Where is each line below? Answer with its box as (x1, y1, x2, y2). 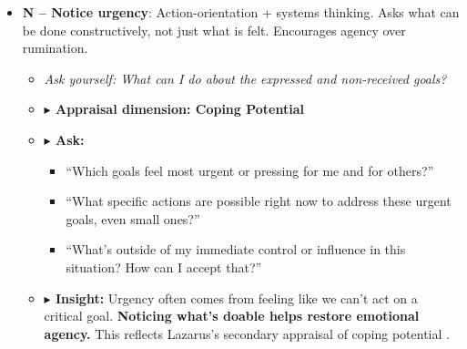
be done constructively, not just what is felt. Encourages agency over (22, 20, 406, 39)
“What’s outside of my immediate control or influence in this (66, 240, 406, 259)
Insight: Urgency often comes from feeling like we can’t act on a (55, 288, 418, 307)
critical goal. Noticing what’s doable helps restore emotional (44, 306, 420, 325)
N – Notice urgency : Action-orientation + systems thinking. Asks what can (22, 3, 460, 21)
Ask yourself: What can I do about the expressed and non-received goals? (44, 68, 447, 87)
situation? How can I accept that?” (66, 257, 262, 276)
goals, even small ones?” (66, 209, 200, 228)
